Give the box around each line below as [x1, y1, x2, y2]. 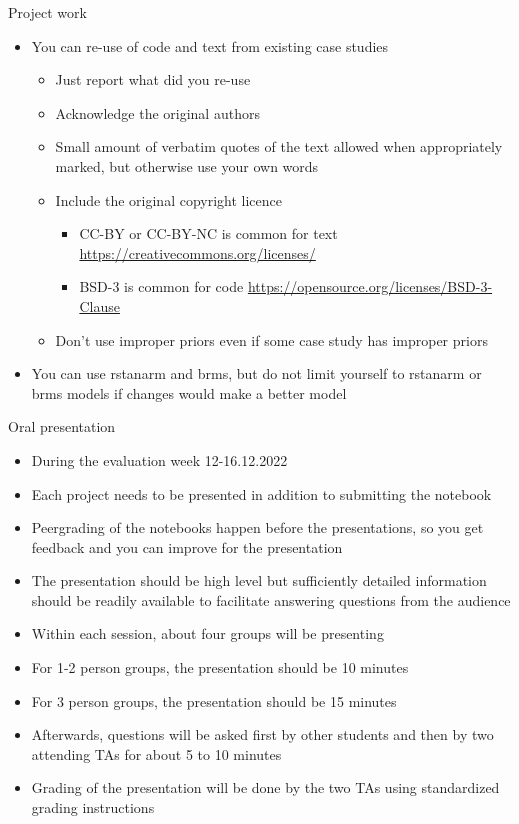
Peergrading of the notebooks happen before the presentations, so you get [31, 517, 484, 538]
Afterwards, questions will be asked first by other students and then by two [31, 724, 494, 745]
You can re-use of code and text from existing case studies [31, 35, 389, 56]
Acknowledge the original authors [55, 102, 260, 123]
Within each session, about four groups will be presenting [31, 623, 384, 644]
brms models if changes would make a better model [31, 382, 347, 403]
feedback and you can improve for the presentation [31, 536, 343, 557]
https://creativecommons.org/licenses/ [79, 242, 316, 263]
